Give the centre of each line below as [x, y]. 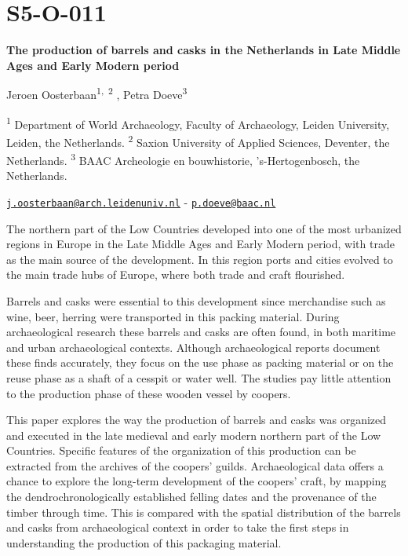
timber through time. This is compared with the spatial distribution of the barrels [204, 512]
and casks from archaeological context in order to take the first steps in [178, 527]
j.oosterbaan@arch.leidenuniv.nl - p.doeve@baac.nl [141, 201]
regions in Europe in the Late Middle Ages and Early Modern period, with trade [200, 244]
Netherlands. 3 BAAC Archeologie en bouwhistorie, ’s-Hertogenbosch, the [183, 159]
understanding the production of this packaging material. [144, 542]
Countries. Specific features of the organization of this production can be [181, 450]
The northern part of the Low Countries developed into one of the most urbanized [204, 228]
